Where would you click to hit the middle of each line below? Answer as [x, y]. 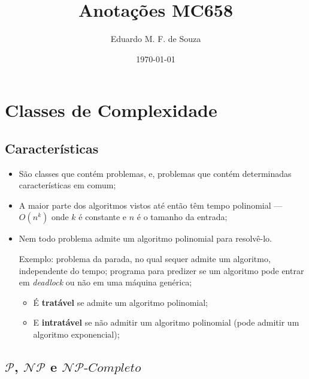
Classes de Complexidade [111, 110]
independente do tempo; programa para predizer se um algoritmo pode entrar [161, 270]
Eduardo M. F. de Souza [156, 39]
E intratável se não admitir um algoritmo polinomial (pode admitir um [166, 322]
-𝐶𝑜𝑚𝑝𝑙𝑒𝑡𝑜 [113, 368]
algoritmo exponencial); [76, 334]
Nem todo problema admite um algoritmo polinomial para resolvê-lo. [145, 238]
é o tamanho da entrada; [182, 217]
